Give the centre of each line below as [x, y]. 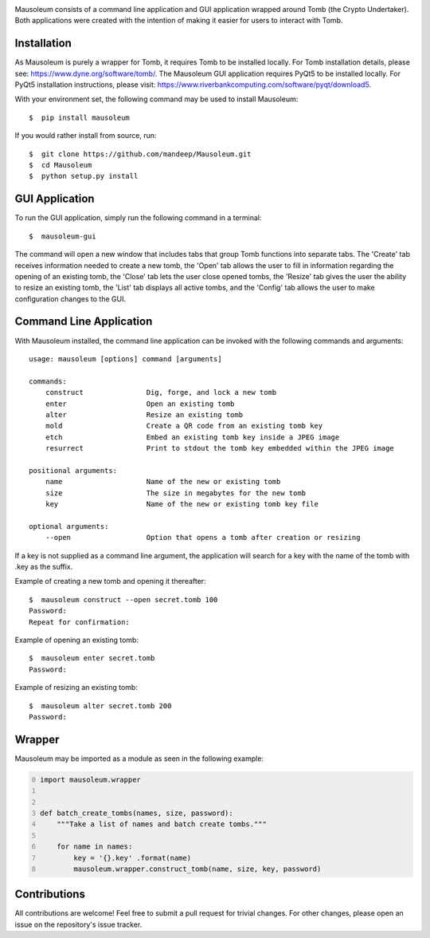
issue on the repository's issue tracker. [78, 924]
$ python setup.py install [84, 176]
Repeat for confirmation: [80, 622]
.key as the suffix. [44, 567]
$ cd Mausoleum [61, 165]
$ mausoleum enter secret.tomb [92, 658]
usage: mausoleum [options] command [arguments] [125, 359]
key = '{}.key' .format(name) [132, 858]
